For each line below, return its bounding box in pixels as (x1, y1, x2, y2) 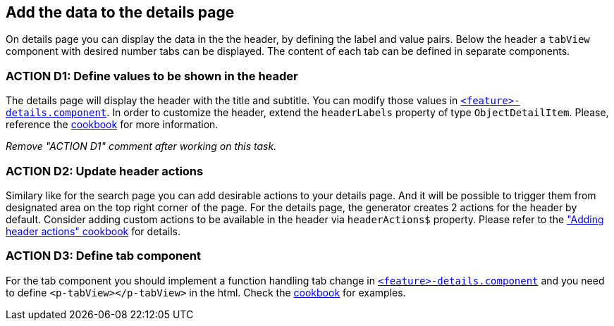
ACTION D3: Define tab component (6, 249, 202, 263)
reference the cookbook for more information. (6, 118, 219, 131)
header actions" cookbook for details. (6, 225, 181, 237)
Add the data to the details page (6, 4, 235, 21)
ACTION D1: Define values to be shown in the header (6, 68, 298, 83)
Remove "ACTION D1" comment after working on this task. (6, 140, 277, 153)
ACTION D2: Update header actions (6, 163, 204, 178)
